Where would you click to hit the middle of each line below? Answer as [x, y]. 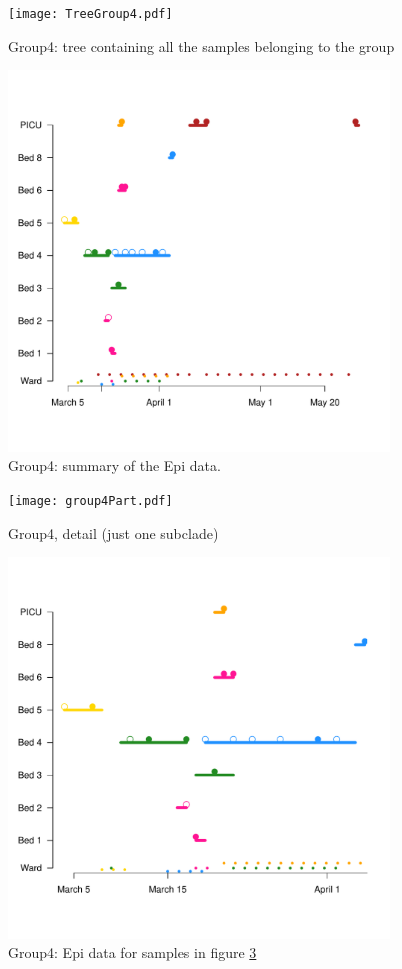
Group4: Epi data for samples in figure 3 [132, 952]
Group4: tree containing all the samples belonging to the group [201, 45]
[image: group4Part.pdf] [90, 501]
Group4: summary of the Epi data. [114, 465]
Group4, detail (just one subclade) [113, 532]
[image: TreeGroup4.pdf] [90, 14]
